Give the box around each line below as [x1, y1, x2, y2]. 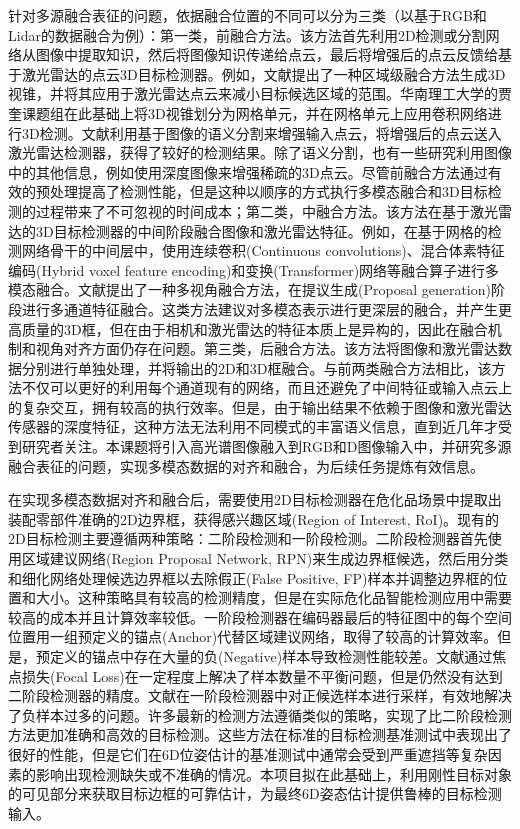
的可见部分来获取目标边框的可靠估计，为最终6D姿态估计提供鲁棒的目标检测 [8, 783, 502, 804]
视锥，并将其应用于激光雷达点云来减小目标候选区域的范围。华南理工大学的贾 [8, 83, 512, 104]
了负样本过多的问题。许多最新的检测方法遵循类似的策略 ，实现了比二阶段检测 [8, 704, 512, 725]
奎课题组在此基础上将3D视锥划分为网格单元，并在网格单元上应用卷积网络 [8, 102, 488, 123]
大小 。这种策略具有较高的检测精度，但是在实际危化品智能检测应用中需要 [35, 587, 512, 608]
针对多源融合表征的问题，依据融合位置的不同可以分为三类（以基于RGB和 [8, 5, 487, 25]
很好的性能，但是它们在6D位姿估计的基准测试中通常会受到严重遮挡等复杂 [8, 743, 488, 764]
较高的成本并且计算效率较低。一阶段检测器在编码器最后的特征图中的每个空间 [8, 606, 512, 627]
